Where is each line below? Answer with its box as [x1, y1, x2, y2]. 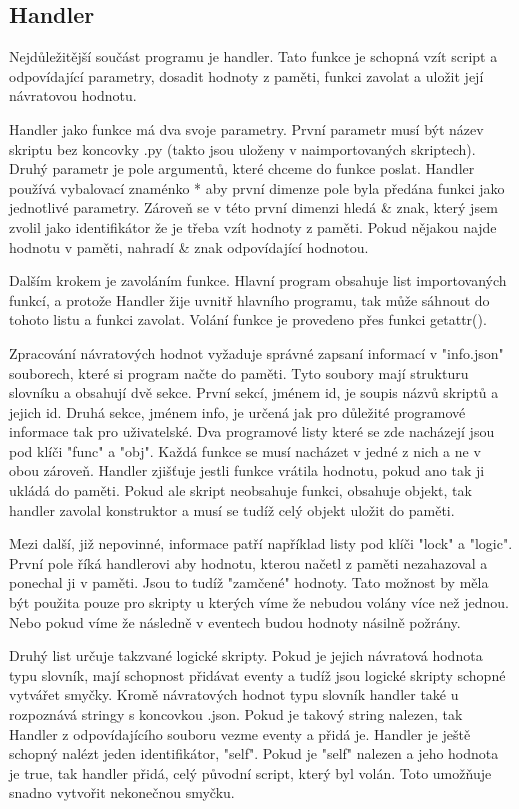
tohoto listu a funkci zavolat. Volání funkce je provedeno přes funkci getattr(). [9, 309, 487, 330]
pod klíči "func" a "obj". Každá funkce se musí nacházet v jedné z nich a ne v [9, 440, 481, 461]
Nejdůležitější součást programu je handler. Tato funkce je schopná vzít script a [9, 46, 498, 67]
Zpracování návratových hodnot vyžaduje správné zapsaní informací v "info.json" [9, 342, 504, 363]
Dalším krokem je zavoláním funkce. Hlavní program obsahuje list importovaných [9, 270, 507, 291]
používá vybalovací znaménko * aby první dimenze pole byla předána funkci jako [9, 177, 505, 198]
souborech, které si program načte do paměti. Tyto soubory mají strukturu [9, 362, 469, 383]
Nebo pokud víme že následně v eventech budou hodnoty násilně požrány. [9, 611, 461, 632]
